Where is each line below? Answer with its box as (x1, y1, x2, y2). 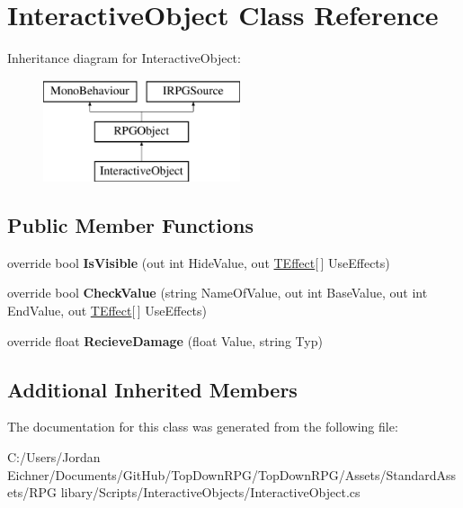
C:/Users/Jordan (7, 448, 101, 467)
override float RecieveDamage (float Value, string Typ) (7, 331, 323, 350)
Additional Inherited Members (7, 375, 298, 403)
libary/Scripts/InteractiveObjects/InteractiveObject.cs (60, 483, 361, 502)
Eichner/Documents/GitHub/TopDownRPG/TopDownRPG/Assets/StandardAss (7, 465, 457, 484)
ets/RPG (7, 483, 58, 502)
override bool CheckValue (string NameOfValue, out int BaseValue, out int (7, 283, 428, 302)
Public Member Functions (7, 211, 254, 239)
